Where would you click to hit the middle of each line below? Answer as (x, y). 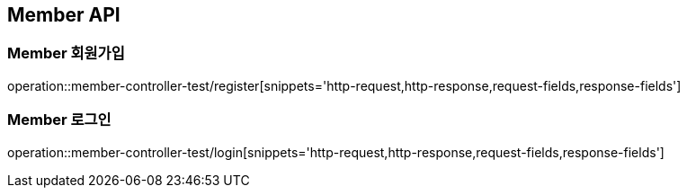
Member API (64, 15)
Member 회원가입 (66, 53)
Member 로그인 (59, 120)
